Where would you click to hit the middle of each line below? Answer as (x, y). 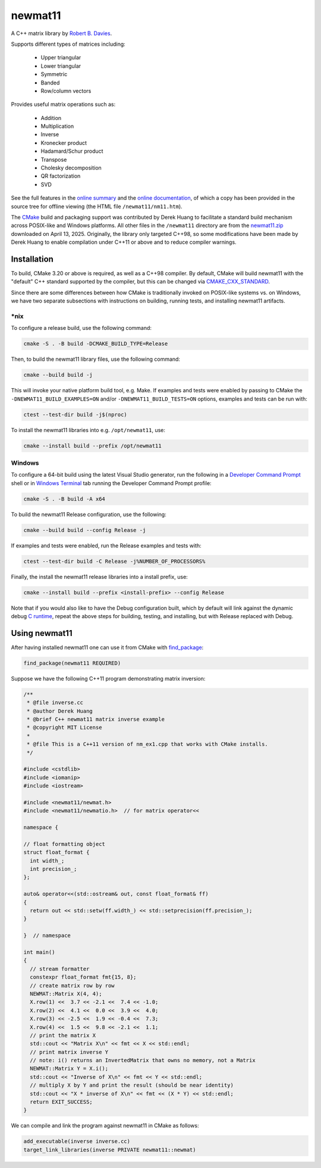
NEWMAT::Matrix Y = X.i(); (69, 1069)
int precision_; (53, 869)
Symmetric (54, 74)
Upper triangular (61, 58)
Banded (50, 83)
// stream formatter (60, 969)
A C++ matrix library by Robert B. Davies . (62, 33)
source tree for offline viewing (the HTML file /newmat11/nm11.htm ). (97, 206)
